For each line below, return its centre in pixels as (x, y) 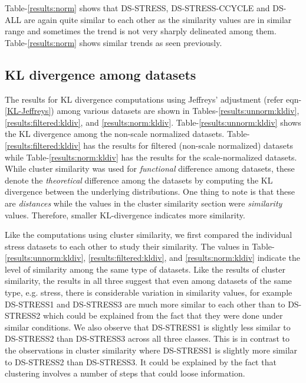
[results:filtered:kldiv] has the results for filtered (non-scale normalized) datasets (149, 145)
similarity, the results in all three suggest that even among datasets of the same (148, 281)
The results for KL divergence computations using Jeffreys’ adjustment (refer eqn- (153, 99)
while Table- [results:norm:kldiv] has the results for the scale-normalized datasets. (151, 157)
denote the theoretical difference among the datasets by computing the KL (139, 180)
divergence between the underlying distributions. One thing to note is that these (150, 191)
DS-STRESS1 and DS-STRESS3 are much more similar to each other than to (145, 304)
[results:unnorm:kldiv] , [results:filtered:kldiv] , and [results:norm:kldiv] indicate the (152, 258)
